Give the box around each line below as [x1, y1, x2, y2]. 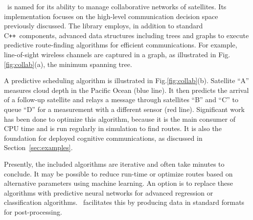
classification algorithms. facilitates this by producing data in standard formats [4, 197, 245, 207]
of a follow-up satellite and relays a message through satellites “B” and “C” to [4, 94, 239, 105]
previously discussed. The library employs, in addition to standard [4, 21, 203, 31]
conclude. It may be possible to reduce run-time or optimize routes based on [4, 168, 233, 178]
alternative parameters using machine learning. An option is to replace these [4, 178, 233, 188]
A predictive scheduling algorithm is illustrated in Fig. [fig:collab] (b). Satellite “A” [4, 75, 249, 86]
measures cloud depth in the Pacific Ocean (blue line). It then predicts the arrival [4, 85, 249, 95]
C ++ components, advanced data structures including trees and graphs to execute [4, 30, 249, 40]
